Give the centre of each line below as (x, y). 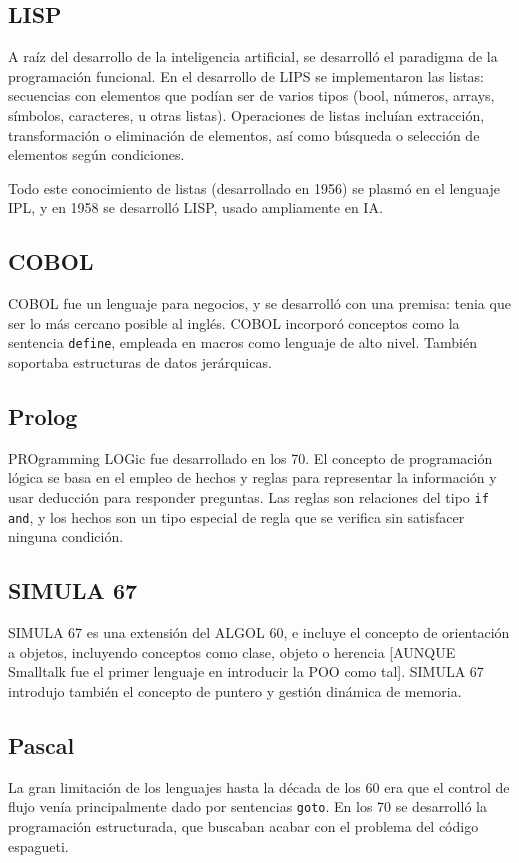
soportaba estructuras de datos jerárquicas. (140, 362)
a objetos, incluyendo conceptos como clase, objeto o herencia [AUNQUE (232, 651)
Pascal (41, 744)
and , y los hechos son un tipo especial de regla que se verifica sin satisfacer (236, 516)
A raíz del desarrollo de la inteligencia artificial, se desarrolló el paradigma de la (253, 56)
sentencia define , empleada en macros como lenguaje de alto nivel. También (242, 342)
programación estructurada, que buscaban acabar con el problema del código (243, 825)
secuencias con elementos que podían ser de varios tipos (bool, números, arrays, (251, 95)
